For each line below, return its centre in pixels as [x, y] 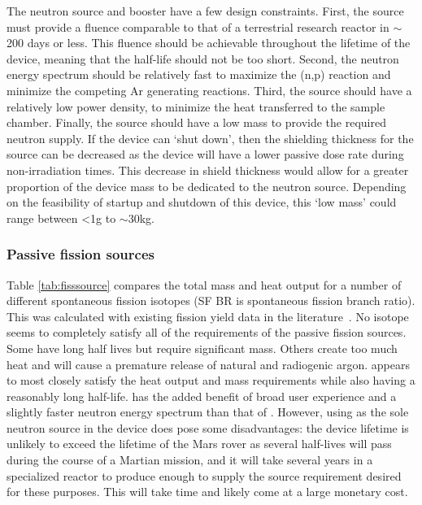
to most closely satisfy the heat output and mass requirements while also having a [211, 380]
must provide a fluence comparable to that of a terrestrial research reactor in [198, 26]
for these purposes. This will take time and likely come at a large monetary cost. [207, 492]
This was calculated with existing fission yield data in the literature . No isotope [208, 316]
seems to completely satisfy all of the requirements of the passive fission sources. [207, 332]
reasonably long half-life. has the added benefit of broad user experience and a [202, 396]
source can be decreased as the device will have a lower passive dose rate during [205, 154]
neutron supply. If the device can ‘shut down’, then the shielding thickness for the [210, 138]
